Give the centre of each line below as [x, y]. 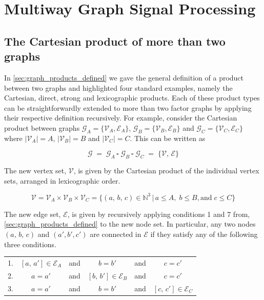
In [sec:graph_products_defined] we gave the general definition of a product [124, 77]
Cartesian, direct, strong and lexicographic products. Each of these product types [132, 98]
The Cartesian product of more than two [115, 41]
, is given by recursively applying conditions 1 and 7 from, [159, 214]
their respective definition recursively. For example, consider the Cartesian [121, 118]
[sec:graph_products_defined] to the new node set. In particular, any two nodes [130, 224]
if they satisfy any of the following [204, 234]
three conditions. [31, 244]
